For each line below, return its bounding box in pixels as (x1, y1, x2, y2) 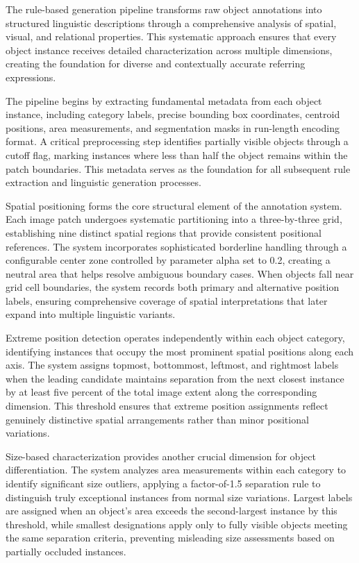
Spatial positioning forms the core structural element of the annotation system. (6, 198, 342, 212)
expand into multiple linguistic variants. (6, 307, 176, 321)
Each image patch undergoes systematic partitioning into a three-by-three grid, (6, 212, 342, 226)
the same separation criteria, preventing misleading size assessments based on (6, 530, 335, 545)
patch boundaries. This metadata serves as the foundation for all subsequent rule (6, 161, 351, 176)
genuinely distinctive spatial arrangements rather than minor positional (6, 412, 309, 426)
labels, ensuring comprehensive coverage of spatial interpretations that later (6, 293, 328, 308)
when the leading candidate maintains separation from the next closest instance (6, 371, 344, 385)
